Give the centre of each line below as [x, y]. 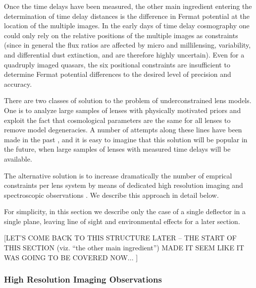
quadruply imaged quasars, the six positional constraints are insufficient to [117, 64]
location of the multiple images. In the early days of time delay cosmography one [127, 26]
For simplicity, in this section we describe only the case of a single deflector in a [125, 211]
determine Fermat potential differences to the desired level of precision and [118, 74]
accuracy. [18, 84]
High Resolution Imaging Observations [83, 279]
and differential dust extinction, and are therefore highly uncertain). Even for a [124, 54]
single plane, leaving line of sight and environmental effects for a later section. [122, 221]
